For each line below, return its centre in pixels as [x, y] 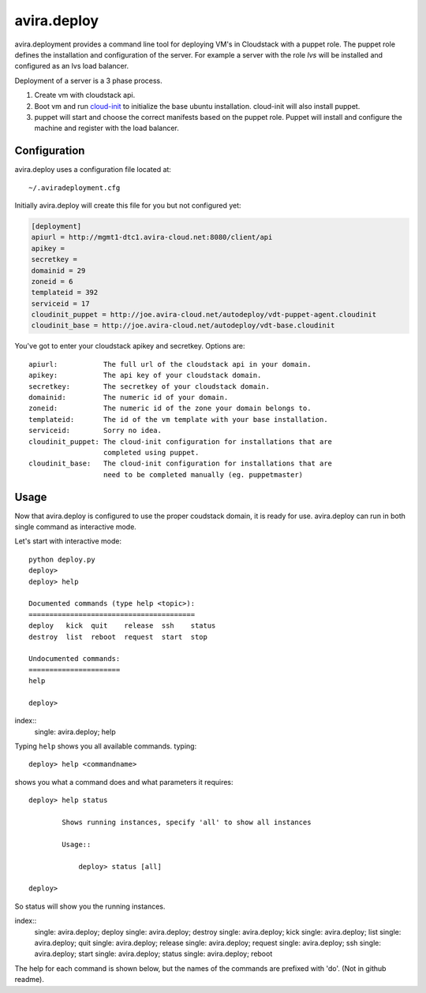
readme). [30, 980]
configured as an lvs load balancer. [72, 66]
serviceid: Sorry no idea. [95, 431]
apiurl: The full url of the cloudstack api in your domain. [170, 364]
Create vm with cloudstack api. [85, 95]
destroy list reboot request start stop [118, 636]
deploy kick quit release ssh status [122, 626]
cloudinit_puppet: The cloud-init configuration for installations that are [181, 441]
